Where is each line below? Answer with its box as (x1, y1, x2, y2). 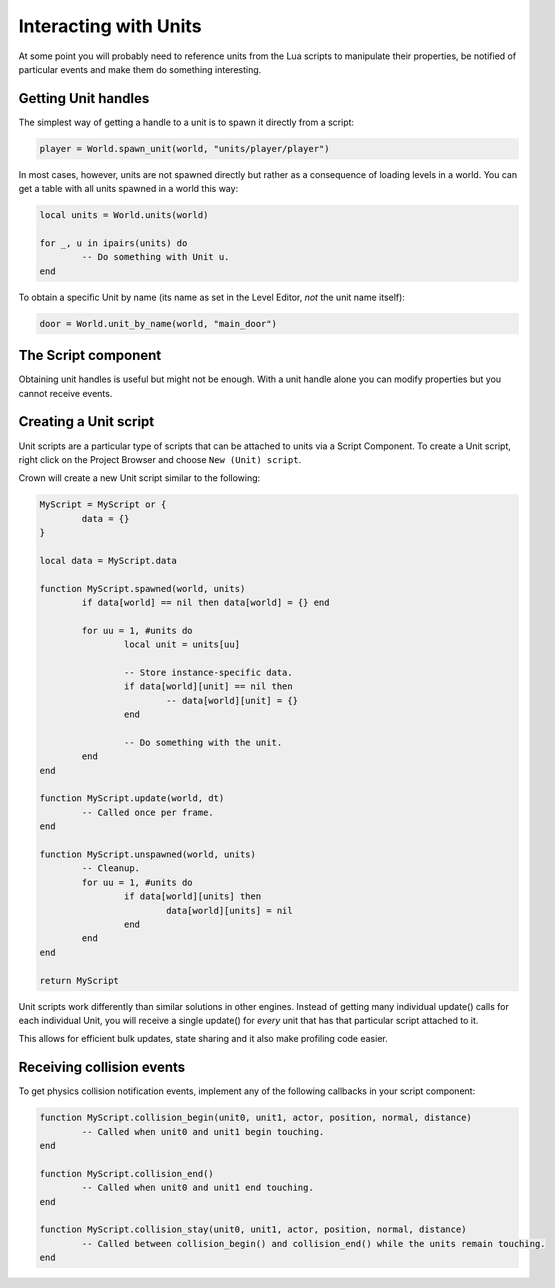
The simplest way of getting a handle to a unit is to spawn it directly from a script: (18, 116, 355, 128)
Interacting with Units (18, 15, 202, 37)
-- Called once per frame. (81, 806, 214, 818)
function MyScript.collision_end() (39, 1168, 214, 1179)
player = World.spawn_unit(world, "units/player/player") (39, 143, 330, 154)
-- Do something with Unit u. (81, 251, 230, 263)
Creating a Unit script (18, 413, 155, 430)
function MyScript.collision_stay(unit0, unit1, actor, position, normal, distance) (39, 1224, 467, 1235)
